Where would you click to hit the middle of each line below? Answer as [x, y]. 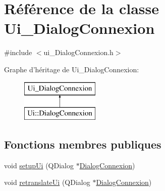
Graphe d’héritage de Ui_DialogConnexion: [72, 69]
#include [18, 52]
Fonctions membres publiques [83, 144]
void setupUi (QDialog [39, 165]
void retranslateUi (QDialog [47, 182]
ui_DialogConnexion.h [78, 52]
